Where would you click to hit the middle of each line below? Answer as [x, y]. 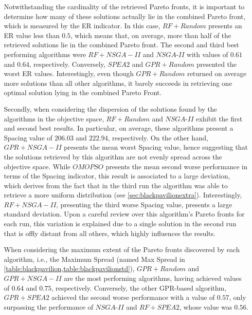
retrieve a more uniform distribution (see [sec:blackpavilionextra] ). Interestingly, [123, 195]
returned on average [217, 73]
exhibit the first [219, 118]
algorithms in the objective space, [54, 118]
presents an [225, 26]
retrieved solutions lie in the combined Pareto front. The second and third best [122, 45]
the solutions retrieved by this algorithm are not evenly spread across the [113, 156]
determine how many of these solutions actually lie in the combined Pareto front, [125, 16]
